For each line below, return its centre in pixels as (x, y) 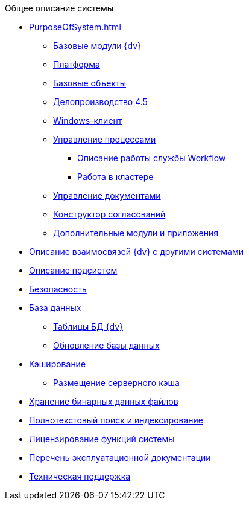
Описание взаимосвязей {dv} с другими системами (137, 252)
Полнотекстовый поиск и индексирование (116, 420)
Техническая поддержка (80, 476)
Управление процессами (105, 139)
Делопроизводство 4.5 (100, 102)
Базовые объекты (90, 83)
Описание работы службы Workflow (152, 158)
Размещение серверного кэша (116, 383)
